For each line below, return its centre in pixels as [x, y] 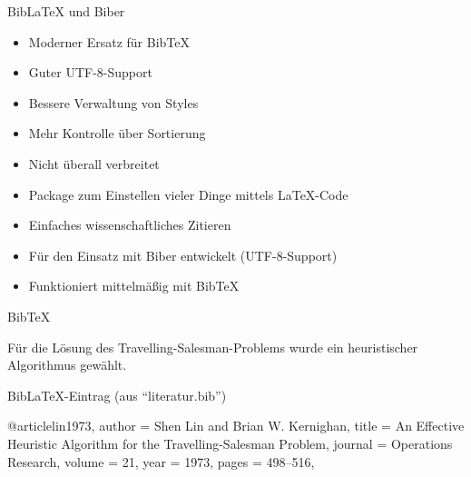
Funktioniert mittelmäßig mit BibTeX [134, 286]
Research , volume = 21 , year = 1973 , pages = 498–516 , [161, 461]
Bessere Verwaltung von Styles [113, 102]
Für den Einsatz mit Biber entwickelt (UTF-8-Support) [183, 255]
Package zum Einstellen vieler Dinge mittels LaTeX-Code [188, 194]
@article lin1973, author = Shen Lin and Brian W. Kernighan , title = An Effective [236, 426]
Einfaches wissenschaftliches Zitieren [130, 225]
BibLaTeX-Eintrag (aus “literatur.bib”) [117, 395]
